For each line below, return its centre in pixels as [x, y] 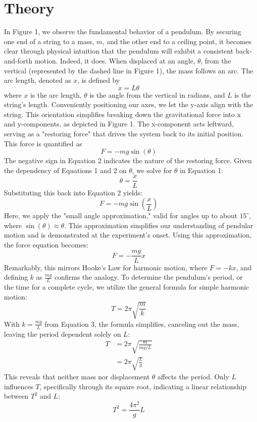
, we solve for [152, 170]
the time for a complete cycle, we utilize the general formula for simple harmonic [127, 286]
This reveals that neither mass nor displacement [77, 377]
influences [19, 386]
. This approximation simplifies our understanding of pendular [159, 225]
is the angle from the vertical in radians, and [157, 94]
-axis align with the [224, 104]
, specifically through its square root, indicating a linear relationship [143, 386]
